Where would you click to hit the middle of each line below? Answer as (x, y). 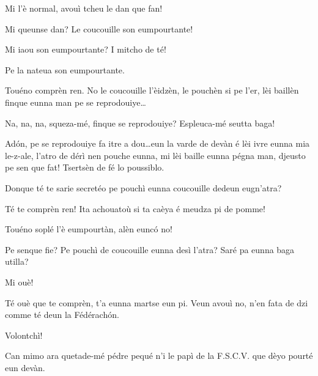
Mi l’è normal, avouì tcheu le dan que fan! (84, 8)
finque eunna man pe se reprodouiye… (76, 102)
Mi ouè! (19, 282)
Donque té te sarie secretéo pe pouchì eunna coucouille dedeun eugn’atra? (143, 187)
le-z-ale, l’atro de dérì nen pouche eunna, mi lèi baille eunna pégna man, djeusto (155, 155)
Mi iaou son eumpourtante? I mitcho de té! (86, 49)
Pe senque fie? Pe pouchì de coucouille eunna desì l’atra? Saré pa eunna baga (150, 249)
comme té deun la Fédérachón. (62, 315)
